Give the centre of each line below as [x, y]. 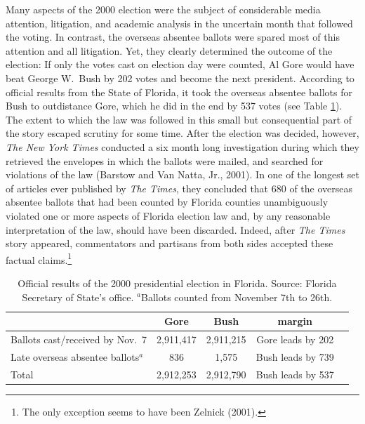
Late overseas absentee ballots [75, 356]
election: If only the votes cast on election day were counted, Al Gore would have [180, 64]
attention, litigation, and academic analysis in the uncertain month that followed [179, 23]
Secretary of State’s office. [78, 297]
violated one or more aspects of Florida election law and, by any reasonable [168, 215]
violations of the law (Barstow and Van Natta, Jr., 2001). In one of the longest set [182, 174]
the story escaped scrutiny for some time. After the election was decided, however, [182, 133]
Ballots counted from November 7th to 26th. [237, 297]
